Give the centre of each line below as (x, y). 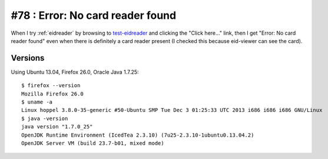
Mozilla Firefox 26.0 (52, 94)
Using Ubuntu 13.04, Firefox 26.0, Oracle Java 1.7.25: (75, 72)
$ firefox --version (51, 86)
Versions (28, 58)
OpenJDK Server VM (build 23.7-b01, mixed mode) (93, 143)
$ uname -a (37, 102)
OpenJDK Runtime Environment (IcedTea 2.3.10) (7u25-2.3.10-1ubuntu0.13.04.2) (138, 135)
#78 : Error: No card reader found (94, 15)
